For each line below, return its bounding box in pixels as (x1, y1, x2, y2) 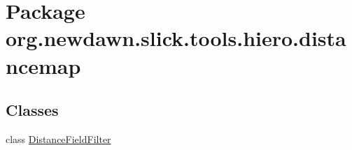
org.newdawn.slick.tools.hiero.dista (6, 24, 346, 52)
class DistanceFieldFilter (6, 131, 111, 146)
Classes (6, 99, 59, 121)
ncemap (6, 51, 81, 80)
